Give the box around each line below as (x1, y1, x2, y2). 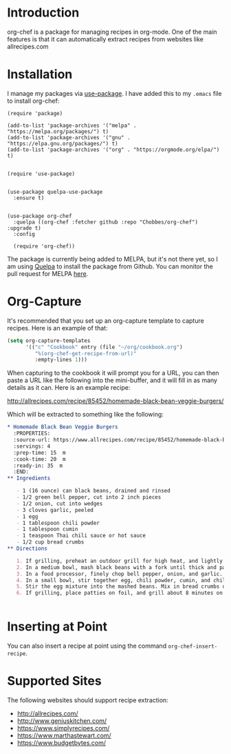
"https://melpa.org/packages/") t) (7, 128, 109, 135)
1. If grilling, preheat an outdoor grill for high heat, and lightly (16, 557, 223, 564)
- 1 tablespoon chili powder (16, 519, 100, 526)
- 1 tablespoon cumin (16, 526, 78, 533)
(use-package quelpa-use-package (7, 188, 103, 195)
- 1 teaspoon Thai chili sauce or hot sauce (16, 533, 146, 539)
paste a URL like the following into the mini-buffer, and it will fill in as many (7, 376, 218, 384)
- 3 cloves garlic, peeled (16, 506, 94, 513)
